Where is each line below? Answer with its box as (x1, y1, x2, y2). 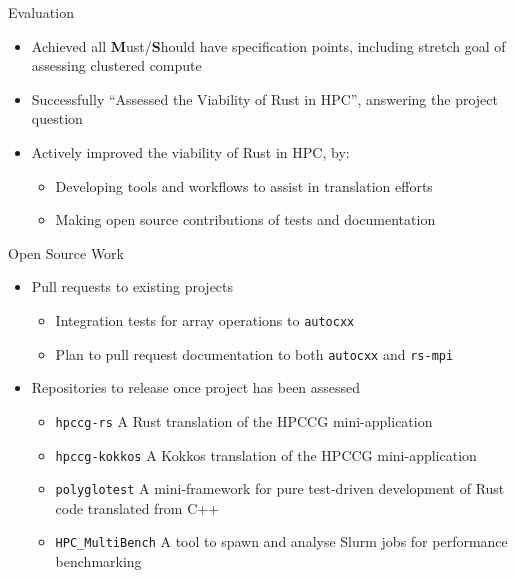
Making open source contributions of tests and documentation (55, 209, 436, 230)
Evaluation (8, 2, 74, 22)
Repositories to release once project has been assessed (31, 377, 361, 398)
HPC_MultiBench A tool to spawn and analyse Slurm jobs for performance (55, 531, 508, 552)
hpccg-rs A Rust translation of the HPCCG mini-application (55, 410, 433, 431)
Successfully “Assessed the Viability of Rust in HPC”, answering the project (31, 88, 498, 109)
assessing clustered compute (31, 55, 202, 76)
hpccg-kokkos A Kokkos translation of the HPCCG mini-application (55, 444, 477, 465)
